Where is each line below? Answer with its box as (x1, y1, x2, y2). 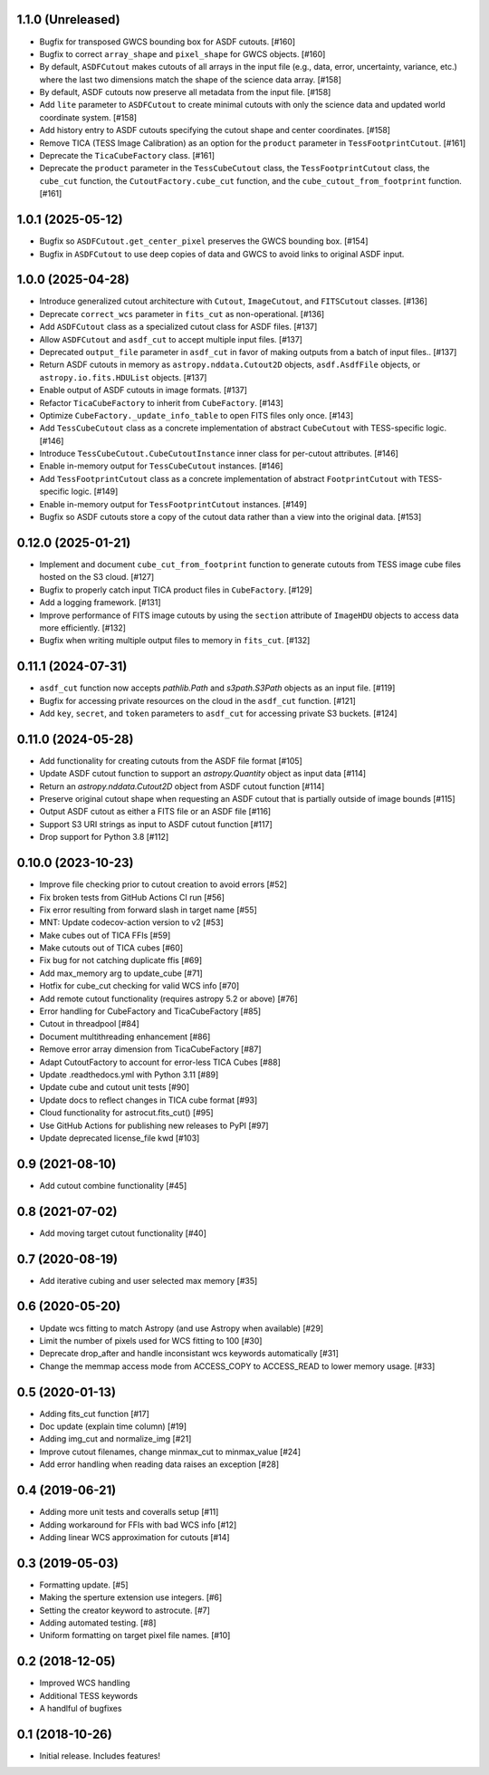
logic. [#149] (71, 486, 119, 497)
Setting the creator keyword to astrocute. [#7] (39, 1605, 210, 1616)
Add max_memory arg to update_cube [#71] (39, 968, 203, 979)
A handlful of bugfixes (39, 1703, 122, 1714)
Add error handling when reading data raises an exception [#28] (39, 1459, 280, 1470)
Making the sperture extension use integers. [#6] (39, 1592, 223, 1603)
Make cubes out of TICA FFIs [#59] (39, 930, 171, 941)
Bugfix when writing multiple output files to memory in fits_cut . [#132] (39, 635, 311, 646)
